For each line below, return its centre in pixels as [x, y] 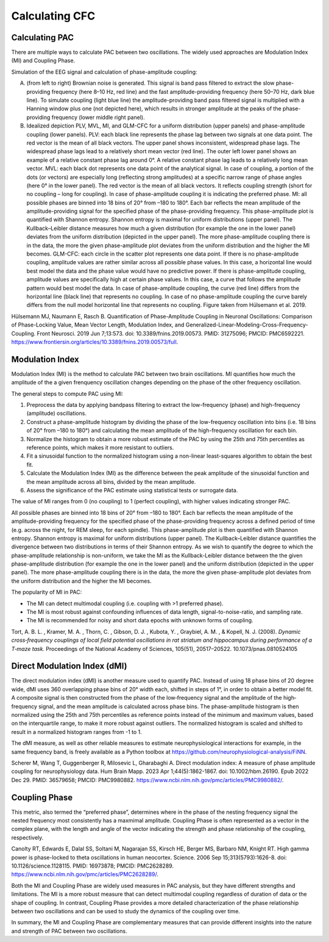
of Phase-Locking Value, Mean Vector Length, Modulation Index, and [98, 325]
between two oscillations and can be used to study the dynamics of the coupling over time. [126, 911]
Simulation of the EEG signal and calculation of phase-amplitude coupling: [104, 72]
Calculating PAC [43, 38]
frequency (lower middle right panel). [98, 117]
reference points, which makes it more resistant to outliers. [100, 447]
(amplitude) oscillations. [56, 413]
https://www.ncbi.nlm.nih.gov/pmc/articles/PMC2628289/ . [85, 874]
